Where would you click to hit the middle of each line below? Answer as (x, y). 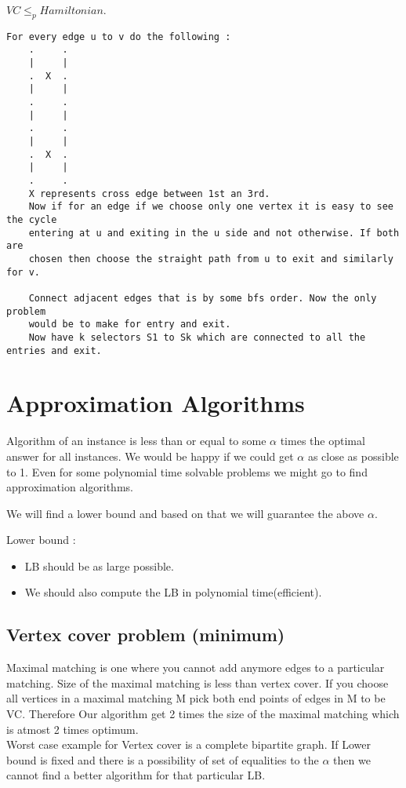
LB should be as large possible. (99, 565)
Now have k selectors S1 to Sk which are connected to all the (197, 337)
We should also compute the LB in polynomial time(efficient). (173, 592)
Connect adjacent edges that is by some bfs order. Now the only (203, 298)
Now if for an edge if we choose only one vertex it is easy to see (211, 207)
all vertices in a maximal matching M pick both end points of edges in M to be (196, 698)
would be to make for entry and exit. (130, 325)
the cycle (32, 219)
